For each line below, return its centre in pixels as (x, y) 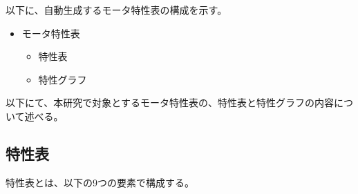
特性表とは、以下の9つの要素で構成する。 (100, 182)
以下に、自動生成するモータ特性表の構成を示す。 (116, 10)
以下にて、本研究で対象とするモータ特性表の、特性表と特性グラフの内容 (170, 103)
